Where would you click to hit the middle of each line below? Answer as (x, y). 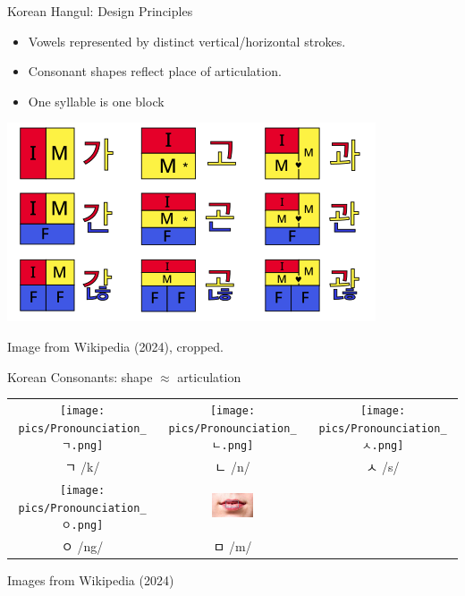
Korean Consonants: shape (80, 376)
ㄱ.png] (82, 446)
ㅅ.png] (383, 446)
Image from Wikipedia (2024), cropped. (115, 346)
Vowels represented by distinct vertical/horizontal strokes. (187, 41)
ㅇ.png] (82, 526)
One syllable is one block (96, 101)
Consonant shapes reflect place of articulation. (155, 71)
